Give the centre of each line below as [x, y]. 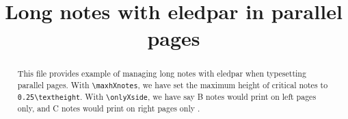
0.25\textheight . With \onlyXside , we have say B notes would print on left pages [167, 97]
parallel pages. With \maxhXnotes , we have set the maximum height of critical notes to [173, 85]
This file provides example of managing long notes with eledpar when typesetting [162, 74]
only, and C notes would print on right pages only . [109, 108]
